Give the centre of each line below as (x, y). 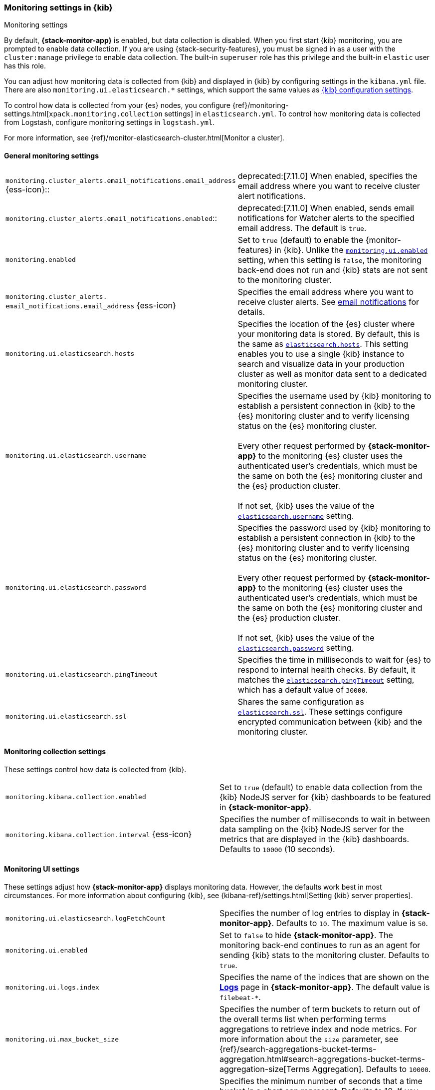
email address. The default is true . (302, 228)
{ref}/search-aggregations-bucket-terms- (298, 1049)
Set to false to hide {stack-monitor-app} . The (306, 935)
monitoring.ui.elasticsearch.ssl (66, 717)
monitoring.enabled (41, 260)
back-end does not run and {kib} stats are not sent (332, 270)
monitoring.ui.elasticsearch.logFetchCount (86, 918)
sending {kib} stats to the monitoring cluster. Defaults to (325, 955)
